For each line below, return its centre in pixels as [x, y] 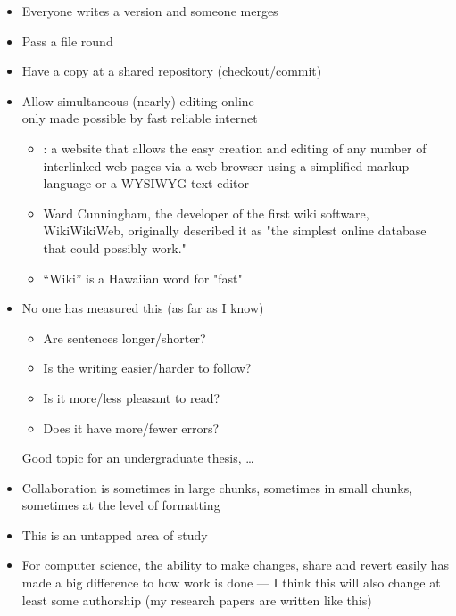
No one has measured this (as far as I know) [143, 308]
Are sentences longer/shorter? [124, 337]
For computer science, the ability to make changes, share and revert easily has [236, 565]
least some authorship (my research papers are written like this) [197, 600]
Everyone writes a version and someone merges [150, 11]
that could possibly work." [115, 247]
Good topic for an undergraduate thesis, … [138, 458]
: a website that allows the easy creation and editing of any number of [235, 148]
